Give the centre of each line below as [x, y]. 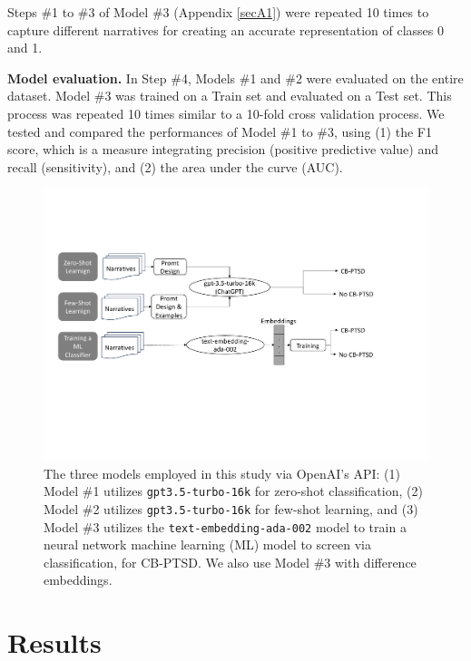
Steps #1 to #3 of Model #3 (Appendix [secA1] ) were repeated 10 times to [218, 12]
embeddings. [78, 580]
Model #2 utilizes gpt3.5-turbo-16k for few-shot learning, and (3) [231, 508]
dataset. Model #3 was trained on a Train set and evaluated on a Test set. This [230, 96]
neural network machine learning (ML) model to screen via [207, 544]
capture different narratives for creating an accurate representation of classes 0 [226, 29]
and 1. [25, 48]
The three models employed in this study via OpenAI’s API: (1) [222, 473]
